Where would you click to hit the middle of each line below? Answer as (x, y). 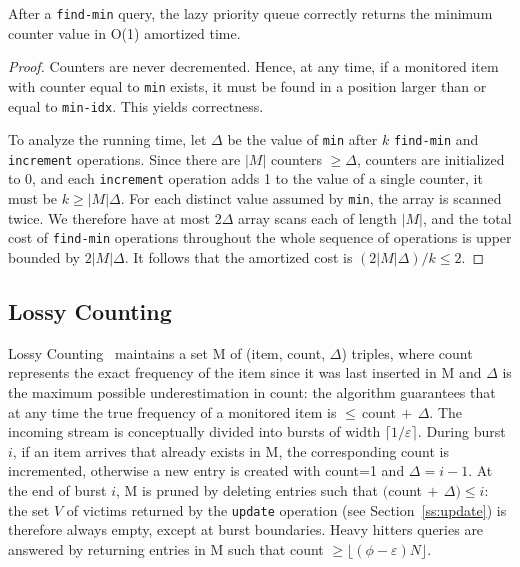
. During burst (461, 431)
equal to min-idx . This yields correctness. (136, 105)
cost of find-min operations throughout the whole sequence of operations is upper (260, 237)
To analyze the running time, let (107, 139)
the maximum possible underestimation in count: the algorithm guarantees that (252, 392)
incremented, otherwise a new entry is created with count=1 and (206, 470)
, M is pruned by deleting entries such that (247, 489)
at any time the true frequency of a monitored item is (172, 411)
